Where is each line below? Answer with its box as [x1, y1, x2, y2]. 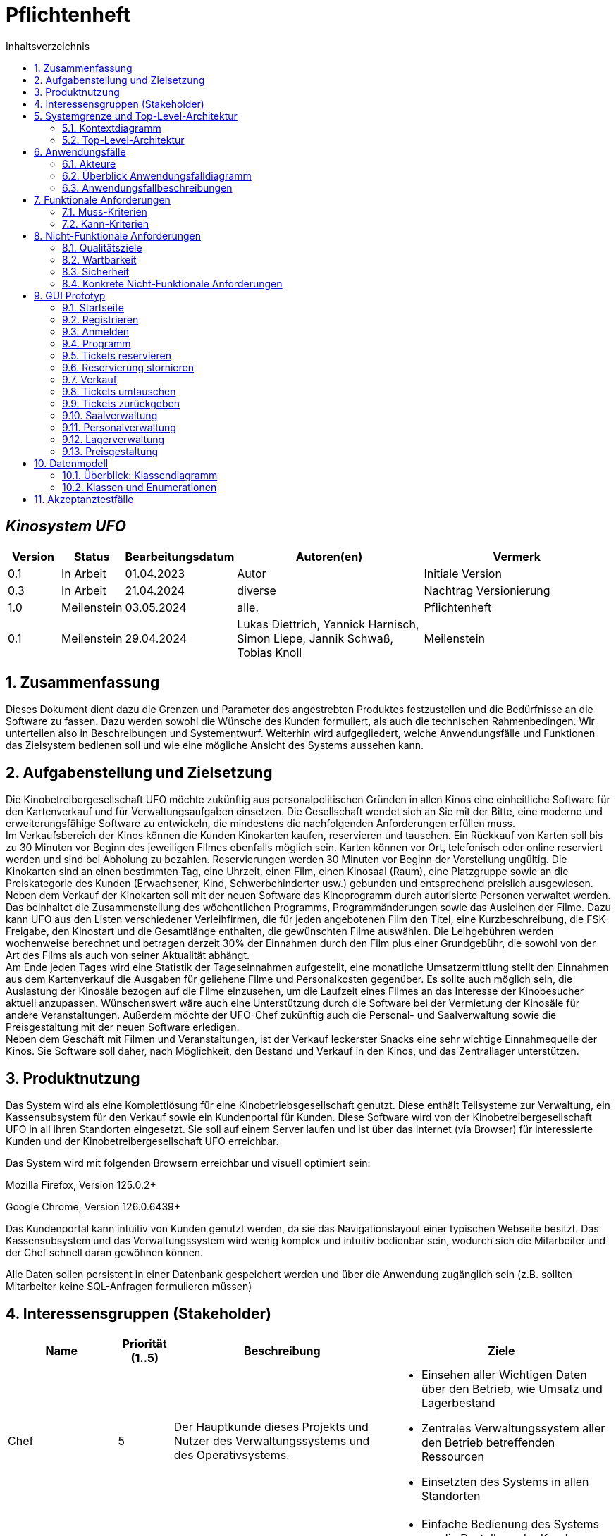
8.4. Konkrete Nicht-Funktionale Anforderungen [62, 277, 283, 290]
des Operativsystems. [173, 1447, 290, 1462]
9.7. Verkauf [62, 373, 117, 385]
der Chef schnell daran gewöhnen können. [6, 1246, 204, 1259]
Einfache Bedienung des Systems [421, 1516, 600, 1531]
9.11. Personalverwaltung [62, 421, 176, 433]
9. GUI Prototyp [34, 289, 106, 302]
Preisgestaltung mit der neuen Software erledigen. [6, 1021, 240, 1034]
